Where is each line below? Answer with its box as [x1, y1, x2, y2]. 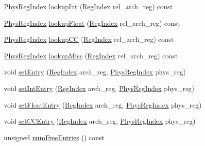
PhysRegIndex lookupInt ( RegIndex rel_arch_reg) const [4, 1, 173, 11]
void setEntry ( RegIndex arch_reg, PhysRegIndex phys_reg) [4, 67, 186, 77]
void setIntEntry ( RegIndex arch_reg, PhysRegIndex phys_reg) [4, 83, 195, 93]
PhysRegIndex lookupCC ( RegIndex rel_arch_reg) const [4, 34, 174, 44]
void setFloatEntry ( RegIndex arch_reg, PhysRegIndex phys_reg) [4, 99, 202, 109]
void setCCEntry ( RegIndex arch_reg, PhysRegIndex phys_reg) [4, 116, 196, 126]
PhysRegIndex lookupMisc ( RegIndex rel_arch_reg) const [4, 50, 178, 60]
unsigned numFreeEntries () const [4, 132, 104, 142]
